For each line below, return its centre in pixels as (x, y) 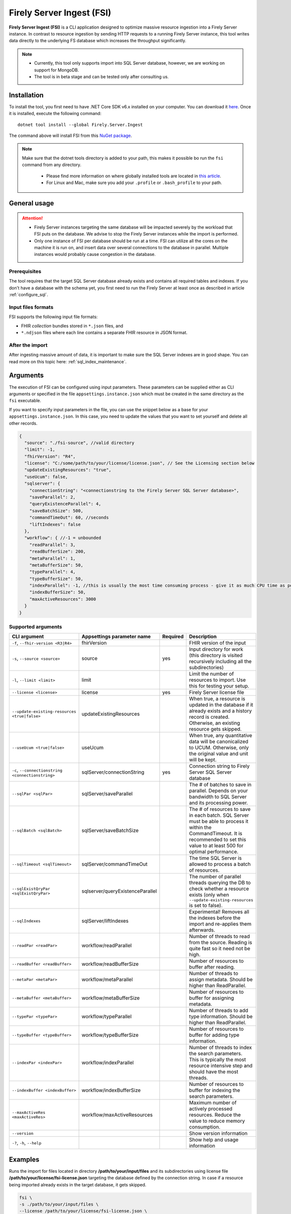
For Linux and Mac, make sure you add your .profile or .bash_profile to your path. (134, 183)
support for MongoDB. (57, 70)
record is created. (209, 717)
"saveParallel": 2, (53, 497)
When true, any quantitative (220, 736)
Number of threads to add (218, 1011)
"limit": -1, (40, 450)
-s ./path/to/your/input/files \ (59, 1205)
